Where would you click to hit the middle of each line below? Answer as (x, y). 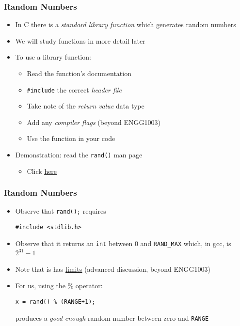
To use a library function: (53, 57)
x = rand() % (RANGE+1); (55, 302)
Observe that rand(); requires (61, 210)
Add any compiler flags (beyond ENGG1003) (94, 122)
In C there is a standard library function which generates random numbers (126, 24)
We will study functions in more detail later (80, 40)
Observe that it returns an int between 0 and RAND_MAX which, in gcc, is (123, 243)
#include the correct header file (74, 89)
